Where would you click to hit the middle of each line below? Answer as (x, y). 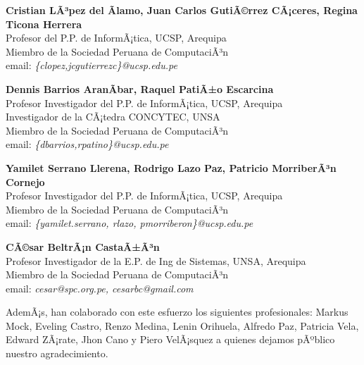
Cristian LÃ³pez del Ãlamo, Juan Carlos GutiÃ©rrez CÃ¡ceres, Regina (182, 10)
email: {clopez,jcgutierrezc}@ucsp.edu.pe (92, 65)
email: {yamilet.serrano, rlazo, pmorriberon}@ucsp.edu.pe (130, 223)
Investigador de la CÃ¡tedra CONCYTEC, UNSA (113, 117)
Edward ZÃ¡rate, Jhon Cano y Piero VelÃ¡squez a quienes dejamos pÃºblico (170, 339)
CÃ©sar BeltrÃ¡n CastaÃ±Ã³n (83, 246)
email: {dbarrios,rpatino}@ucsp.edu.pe (87, 144)
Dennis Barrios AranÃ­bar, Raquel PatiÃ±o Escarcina (140, 88)
